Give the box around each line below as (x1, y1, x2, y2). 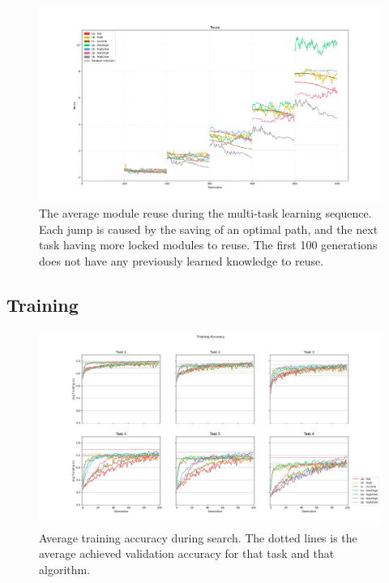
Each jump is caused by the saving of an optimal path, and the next (39, 220, 378, 237)
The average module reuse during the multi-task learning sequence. (39, 205, 372, 222)
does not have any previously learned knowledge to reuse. (39, 252, 324, 269)
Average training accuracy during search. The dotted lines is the (39, 529, 357, 546)
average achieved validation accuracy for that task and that (39, 545, 335, 562)
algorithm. (39, 561, 91, 578)
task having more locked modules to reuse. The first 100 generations (39, 236, 378, 253)
